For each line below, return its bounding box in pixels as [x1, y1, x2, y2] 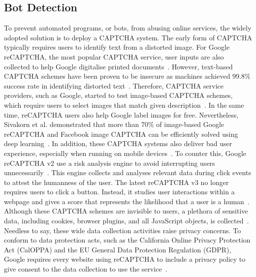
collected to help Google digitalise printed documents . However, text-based [4, 61, 233, 71]
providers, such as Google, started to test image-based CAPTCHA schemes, [4, 90, 233, 100]
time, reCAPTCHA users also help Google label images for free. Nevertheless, [4, 109, 239, 120]
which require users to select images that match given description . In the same [4, 99, 244, 110]
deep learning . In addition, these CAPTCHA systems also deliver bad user [4, 138, 232, 149]
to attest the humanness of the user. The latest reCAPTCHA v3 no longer [4, 177, 229, 187]
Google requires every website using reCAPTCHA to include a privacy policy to [4, 254, 246, 264]
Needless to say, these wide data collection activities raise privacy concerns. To [4, 225, 241, 235]
